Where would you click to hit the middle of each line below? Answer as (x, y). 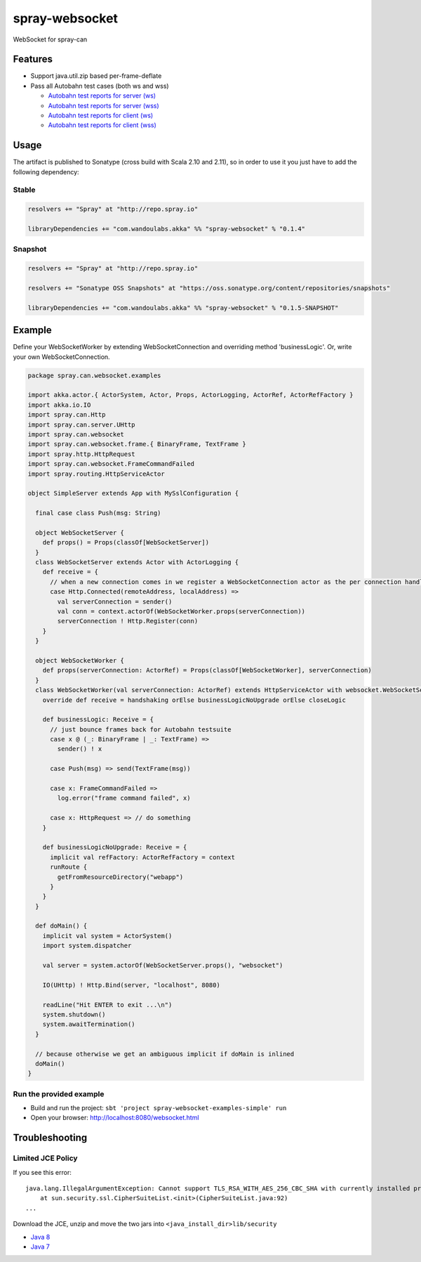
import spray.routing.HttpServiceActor (96, 474)
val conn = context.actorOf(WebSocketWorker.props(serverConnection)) (181, 611)
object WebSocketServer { (80, 533)
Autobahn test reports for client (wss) (102, 125)
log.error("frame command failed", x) (124, 798)
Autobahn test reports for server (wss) (103, 105)
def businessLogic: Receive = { (98, 720)
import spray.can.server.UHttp (82, 424)
